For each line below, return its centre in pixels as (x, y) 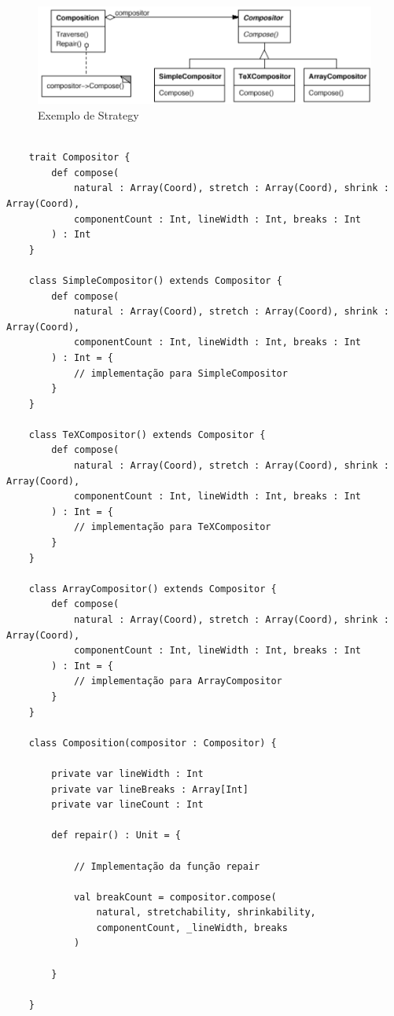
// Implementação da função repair (167, 866)
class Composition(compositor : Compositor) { (153, 743)
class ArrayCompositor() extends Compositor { (153, 589)
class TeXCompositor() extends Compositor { (147, 434)
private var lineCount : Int (127, 805)
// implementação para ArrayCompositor (178, 681)
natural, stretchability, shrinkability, (206, 913)
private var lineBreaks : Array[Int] (150, 789)
